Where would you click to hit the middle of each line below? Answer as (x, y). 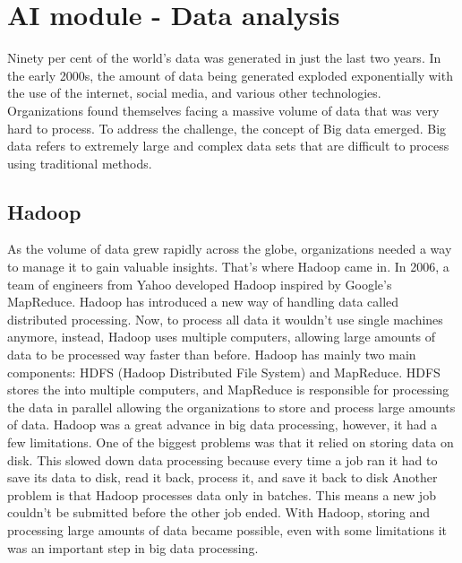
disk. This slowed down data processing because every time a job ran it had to (222, 459)
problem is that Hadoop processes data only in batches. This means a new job (222, 494)
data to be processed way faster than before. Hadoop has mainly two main (212, 355)
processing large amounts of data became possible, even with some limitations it (227, 529)
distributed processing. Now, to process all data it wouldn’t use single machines (225, 319)
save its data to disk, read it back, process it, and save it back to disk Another (222, 477)
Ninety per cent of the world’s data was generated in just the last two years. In (224, 58)
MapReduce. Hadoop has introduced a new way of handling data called (203, 302)
